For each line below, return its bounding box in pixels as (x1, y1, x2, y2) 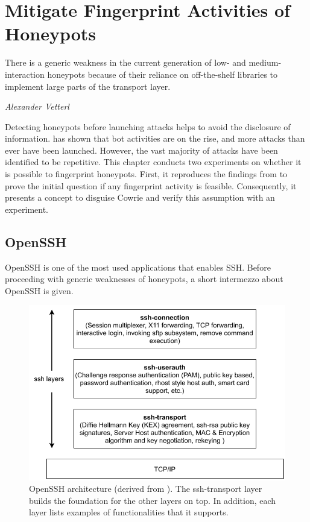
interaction (5, 68, 45, 80)
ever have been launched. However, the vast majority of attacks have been (5, 143, 278, 156)
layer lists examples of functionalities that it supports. (29, 506, 229, 518)
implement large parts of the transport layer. (5, 80, 171, 92)
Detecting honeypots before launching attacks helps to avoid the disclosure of (5, 120, 291, 133)
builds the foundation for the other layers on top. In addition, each (29, 494, 276, 506)
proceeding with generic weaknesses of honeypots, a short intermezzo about (5, 272, 283, 285)
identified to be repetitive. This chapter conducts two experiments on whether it (5, 156, 302, 168)
